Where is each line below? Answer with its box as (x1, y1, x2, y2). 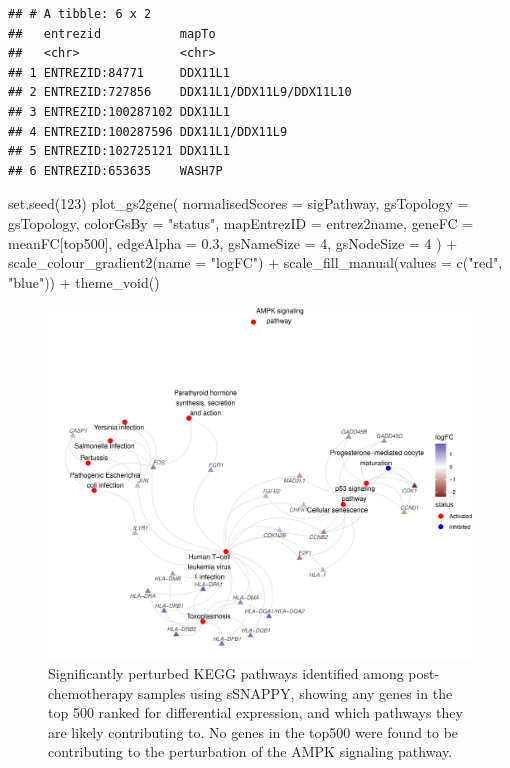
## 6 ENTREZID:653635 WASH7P (8, 163, 223, 178)
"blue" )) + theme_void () (8, 271, 160, 292)
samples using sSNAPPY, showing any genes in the (137, 682, 453, 703)
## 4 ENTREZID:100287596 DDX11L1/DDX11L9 (8, 124, 288, 139)
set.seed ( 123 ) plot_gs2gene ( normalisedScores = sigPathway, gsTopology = (8, 193, 469, 214)
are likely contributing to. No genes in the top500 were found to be (48, 721, 459, 742)
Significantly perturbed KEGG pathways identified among (48, 663, 404, 684)
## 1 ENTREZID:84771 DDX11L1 (8, 65, 230, 80)
